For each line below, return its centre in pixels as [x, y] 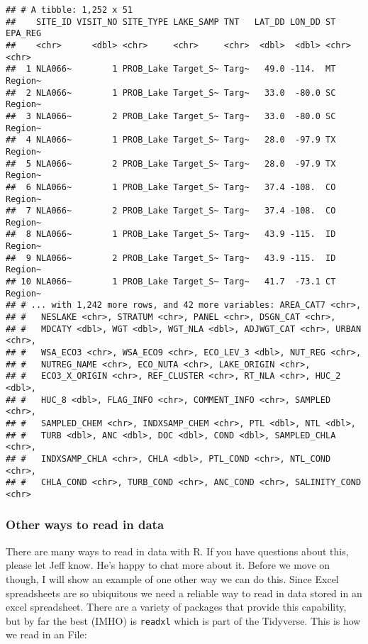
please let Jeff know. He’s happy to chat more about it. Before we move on [168, 565]
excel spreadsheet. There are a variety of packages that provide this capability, [176, 607]
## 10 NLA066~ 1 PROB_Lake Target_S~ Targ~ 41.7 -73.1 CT [171, 282]
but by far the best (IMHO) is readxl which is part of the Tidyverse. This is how [183, 620]
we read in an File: [46, 634]
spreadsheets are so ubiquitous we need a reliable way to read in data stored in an [184, 593]
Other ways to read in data [85, 524]
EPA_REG [24, 34]
